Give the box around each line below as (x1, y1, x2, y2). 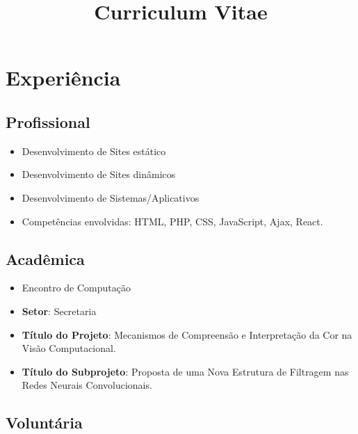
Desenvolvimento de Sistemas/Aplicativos (22, 190, 200, 204)
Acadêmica (6, 248, 85, 269)
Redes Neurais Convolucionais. (22, 378, 152, 392)
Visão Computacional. (22, 341, 116, 355)
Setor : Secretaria (22, 303, 97, 318)
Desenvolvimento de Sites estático (22, 143, 166, 158)
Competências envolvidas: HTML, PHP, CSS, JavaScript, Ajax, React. (22, 214, 323, 228)
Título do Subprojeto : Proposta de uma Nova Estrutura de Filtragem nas (22, 364, 349, 378)
